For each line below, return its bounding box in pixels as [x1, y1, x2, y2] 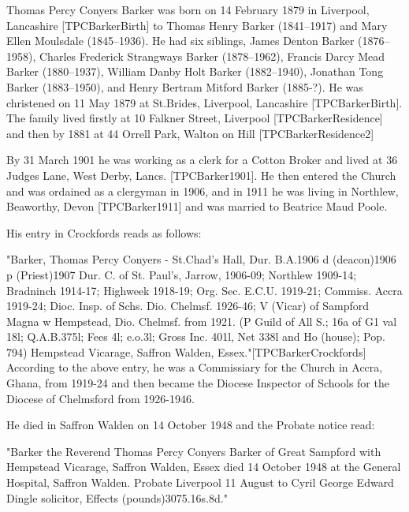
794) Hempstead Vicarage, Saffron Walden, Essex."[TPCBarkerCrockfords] [6, 343, 366, 360]
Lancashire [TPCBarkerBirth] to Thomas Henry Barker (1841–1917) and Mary [6, 17, 388, 33]
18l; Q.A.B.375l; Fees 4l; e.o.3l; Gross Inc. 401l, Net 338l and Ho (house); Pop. [6, 328, 385, 345]
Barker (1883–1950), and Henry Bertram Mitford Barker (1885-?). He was [6, 78, 363, 95]
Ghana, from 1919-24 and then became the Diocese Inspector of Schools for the [6, 375, 389, 391]
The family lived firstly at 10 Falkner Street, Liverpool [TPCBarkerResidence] [6, 110, 383, 126]
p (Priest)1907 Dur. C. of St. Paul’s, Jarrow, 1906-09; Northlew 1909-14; [6, 266, 357, 282]
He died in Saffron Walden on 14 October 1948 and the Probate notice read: [6, 417, 375, 433]
